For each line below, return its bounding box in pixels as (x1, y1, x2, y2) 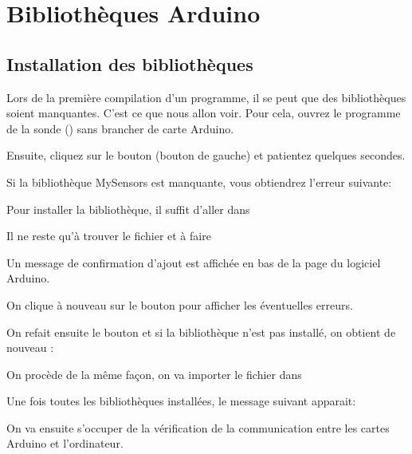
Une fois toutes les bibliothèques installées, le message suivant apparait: (6, 393, 356, 409)
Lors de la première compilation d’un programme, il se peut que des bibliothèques (6, 89, 406, 105)
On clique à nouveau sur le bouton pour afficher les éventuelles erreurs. (6, 296, 353, 313)
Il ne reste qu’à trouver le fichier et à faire (6, 227, 211, 244)
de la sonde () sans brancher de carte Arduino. (6, 120, 234, 136)
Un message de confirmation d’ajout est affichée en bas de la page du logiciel (6, 254, 381, 270)
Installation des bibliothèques (6, 51, 253, 76)
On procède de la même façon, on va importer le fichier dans (6, 365, 302, 382)
